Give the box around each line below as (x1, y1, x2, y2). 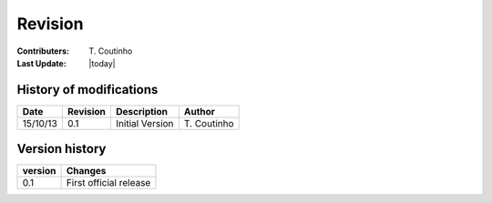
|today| (88, 57, 116, 68)
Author (183, 105, 216, 117)
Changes (66, 165, 107, 178)
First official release (66, 177, 151, 189)
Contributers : (16, 46, 70, 56)
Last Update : (16, 57, 67, 68)
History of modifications (16, 82, 159, 97)
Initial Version (115, 117, 174, 129)
